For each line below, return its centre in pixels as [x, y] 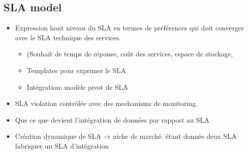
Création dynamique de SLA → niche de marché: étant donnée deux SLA [126, 136]
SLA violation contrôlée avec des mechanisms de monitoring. [106, 103]
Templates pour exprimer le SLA [76, 70]
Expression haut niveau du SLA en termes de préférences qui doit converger [129, 28]
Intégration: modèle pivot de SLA [77, 87]
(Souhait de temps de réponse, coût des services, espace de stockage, [130, 54]
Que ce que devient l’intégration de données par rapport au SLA [112, 119]
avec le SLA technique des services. [68, 37]
